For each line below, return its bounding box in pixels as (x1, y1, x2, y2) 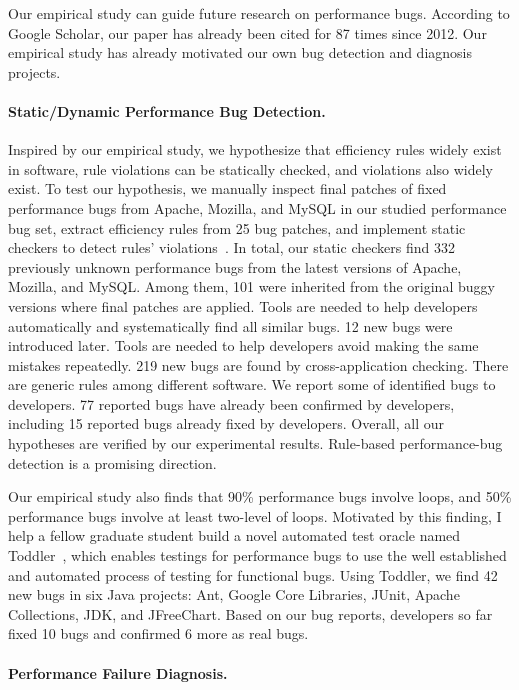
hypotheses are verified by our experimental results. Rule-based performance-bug (8, 433, 503, 454)
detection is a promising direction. (8, 452, 217, 473)
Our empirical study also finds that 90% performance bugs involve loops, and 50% (8, 486, 512, 507)
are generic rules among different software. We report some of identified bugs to (8, 374, 496, 395)
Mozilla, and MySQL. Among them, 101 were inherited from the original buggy (8, 276, 495, 297)
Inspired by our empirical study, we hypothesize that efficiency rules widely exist (8, 139, 502, 160)
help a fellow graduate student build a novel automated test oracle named (8, 525, 461, 546)
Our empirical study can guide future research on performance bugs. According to (8, 3, 510, 23)
